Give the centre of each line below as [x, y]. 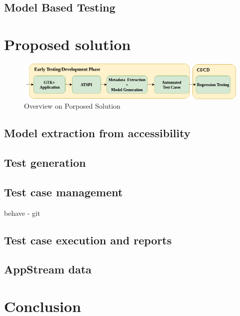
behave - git [22, 213]
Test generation [45, 162]
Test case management [63, 192]
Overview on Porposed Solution [72, 106]
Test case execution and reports [88, 240]
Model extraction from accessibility [97, 133]
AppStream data [48, 269]
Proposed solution [67, 44]
